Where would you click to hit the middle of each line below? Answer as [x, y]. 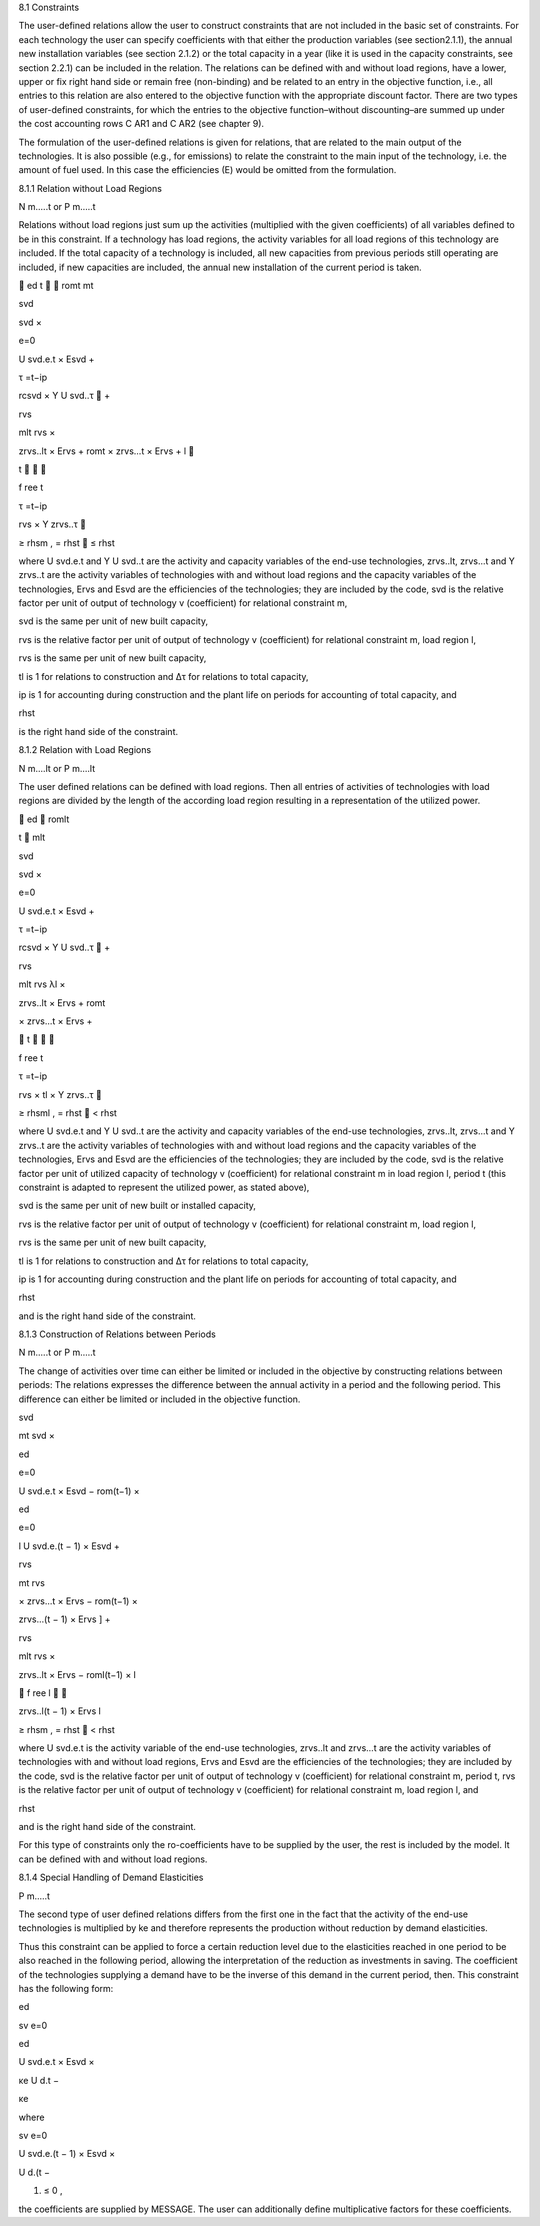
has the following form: [66, 1988]
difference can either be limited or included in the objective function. [159, 1399]
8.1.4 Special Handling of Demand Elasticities [111, 1877]
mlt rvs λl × [42, 984]
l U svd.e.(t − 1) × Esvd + [69, 1546]
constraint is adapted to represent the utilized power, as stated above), [164, 1187]
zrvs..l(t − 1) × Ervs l [60, 1711]
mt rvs [31, 1582]
